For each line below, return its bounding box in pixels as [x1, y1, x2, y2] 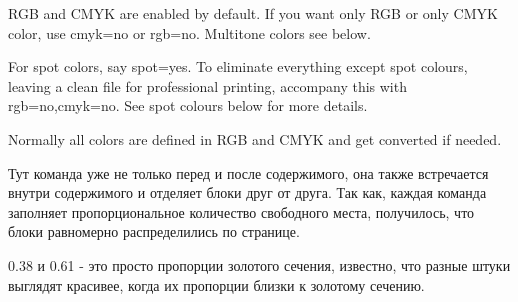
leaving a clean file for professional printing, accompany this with [8, 75, 407, 96]
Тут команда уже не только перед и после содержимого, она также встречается [8, 162, 489, 183]
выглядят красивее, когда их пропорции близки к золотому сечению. [8, 274, 425, 295]
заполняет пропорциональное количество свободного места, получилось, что [8, 201, 475, 222]
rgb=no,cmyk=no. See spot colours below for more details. [8, 95, 368, 116]
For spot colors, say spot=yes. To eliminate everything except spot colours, [8, 56, 468, 77]
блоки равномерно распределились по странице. [8, 221, 300, 242]
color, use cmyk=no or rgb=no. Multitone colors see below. [8, 22, 371, 43]
